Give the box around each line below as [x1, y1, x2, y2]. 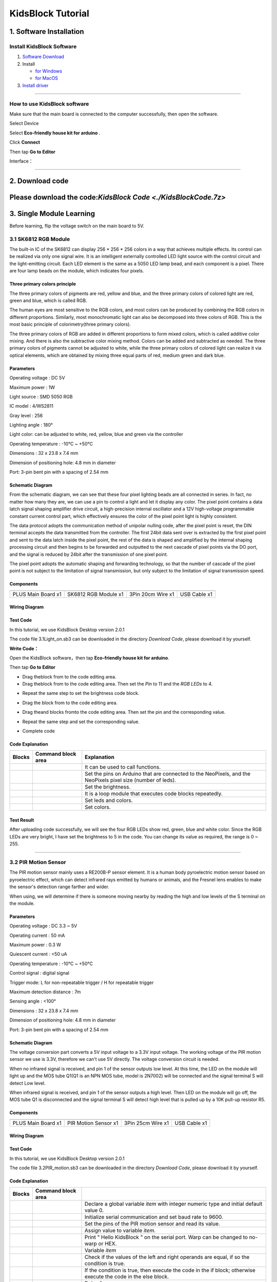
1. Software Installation [9, 27, 84, 36]
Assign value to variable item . [84, 1227, 156, 1234]
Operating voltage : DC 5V [9, 375, 65, 381]
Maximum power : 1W [9, 384, 55, 390]
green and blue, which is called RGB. [9, 297, 87, 304]
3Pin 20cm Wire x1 [129, 590, 174, 597]
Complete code [22, 728, 55, 734]
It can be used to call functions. [85, 764, 161, 771]
